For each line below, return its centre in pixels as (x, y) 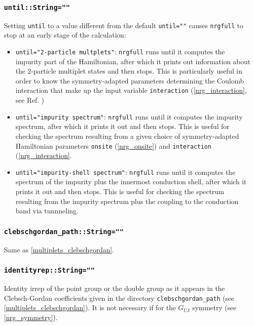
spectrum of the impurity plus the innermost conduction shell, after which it (131, 182)
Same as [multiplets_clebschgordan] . (59, 249)
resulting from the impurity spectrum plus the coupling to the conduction (127, 201)
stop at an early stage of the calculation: (65, 35)
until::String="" (37, 7)
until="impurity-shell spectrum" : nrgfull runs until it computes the (126, 172)
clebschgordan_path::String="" (64, 231)
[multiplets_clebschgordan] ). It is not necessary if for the (90, 307)
